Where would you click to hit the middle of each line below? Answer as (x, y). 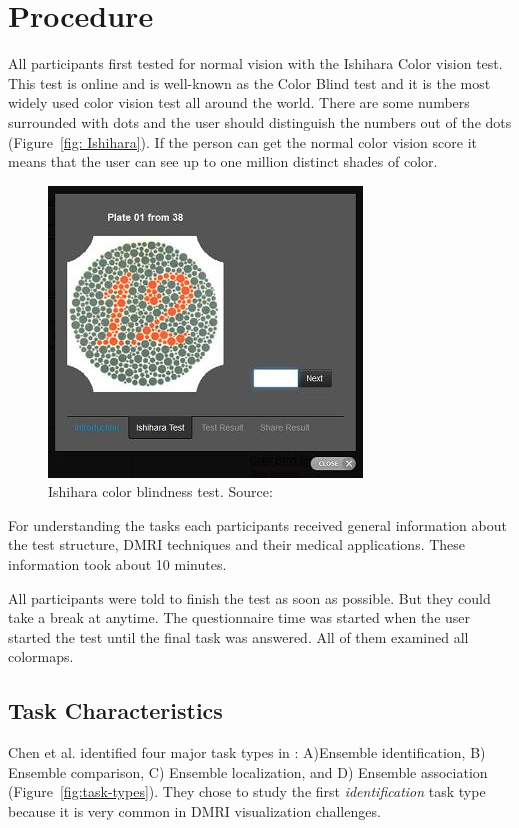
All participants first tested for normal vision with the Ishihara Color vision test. (255, 63)
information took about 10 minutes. (117, 564)
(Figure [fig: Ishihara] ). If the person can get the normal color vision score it (242, 141)
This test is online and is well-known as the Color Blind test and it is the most (249, 82)
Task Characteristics (115, 710)
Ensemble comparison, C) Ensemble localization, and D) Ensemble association (248, 771)
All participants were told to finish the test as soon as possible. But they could (249, 597)
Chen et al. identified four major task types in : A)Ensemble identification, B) (247, 752)
